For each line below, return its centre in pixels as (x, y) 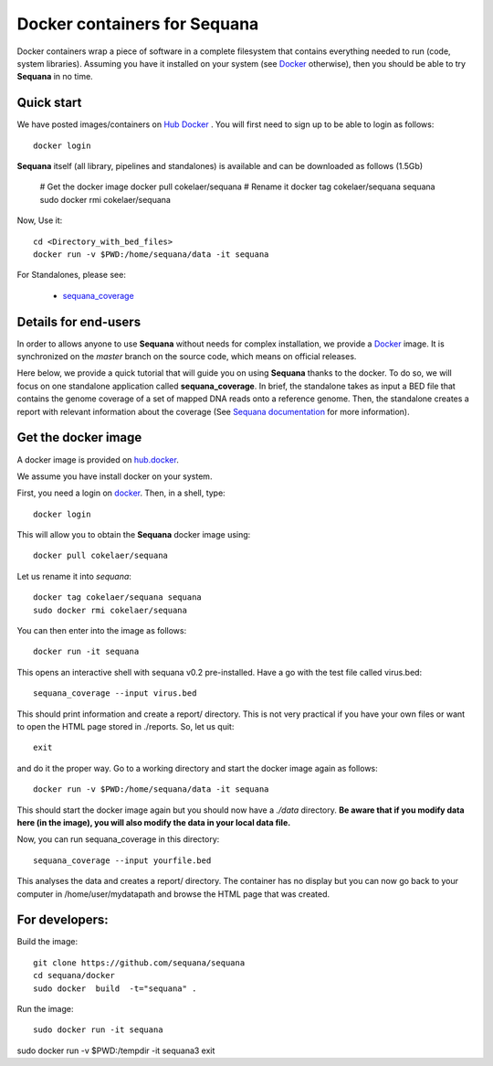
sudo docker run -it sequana (98, 1030)
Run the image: (45, 1008)
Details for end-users (79, 321)
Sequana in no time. (55, 77)
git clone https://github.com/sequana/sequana (139, 963)
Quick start (49, 103)
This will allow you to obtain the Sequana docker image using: (134, 535)
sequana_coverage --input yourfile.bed (122, 860)
